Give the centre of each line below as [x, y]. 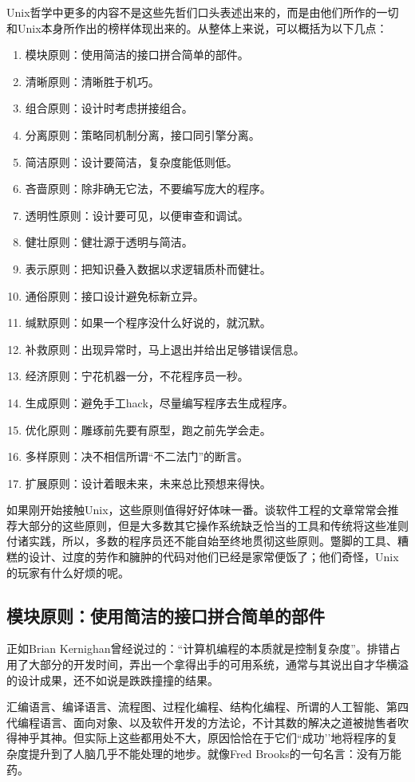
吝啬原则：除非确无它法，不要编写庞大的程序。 [148, 189]
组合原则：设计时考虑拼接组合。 [109, 108]
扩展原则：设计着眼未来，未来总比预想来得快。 [148, 483]
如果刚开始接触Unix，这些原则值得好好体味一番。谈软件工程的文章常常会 [197, 510]
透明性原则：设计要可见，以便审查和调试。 [137, 215]
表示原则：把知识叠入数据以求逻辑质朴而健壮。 [148, 268]
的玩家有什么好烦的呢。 [68, 572]
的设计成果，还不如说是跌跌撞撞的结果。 [113, 680]
